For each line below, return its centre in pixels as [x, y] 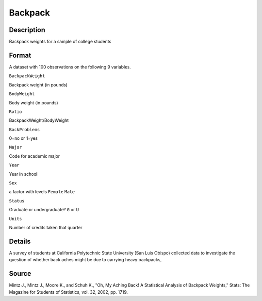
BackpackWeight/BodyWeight [39, 120]
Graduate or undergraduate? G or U [44, 210]
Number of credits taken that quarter [46, 227]
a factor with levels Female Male [42, 192]
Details [20, 241]
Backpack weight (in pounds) [38, 84]
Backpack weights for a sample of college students [60, 42]
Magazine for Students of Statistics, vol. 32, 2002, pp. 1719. [68, 292]
